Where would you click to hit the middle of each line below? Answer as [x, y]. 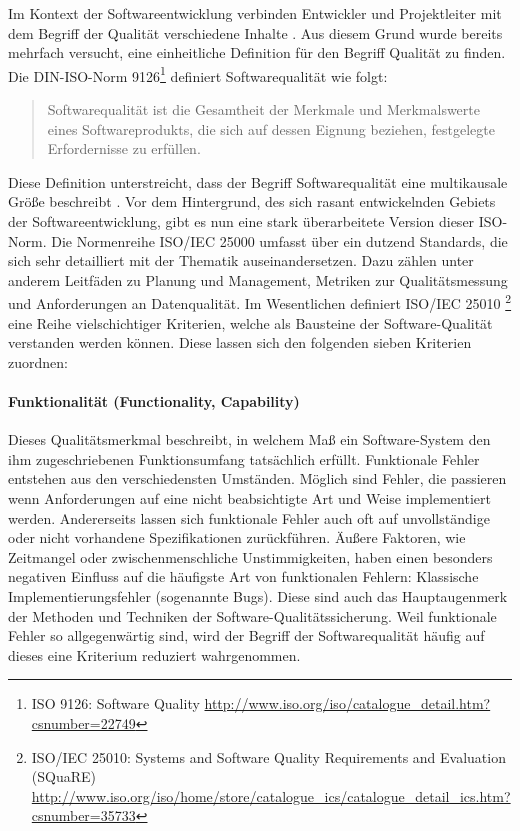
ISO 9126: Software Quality [115, 703]
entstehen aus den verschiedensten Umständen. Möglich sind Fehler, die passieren [257, 478]
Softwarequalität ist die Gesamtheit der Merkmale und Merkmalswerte [263, 109]
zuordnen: [38, 361]
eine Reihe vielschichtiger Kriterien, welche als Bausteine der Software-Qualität [250, 322]
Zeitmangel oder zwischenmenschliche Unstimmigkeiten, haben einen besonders [250, 556]
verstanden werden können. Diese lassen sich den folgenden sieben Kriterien [240, 342]
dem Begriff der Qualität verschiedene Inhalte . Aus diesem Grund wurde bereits [255, 32]
